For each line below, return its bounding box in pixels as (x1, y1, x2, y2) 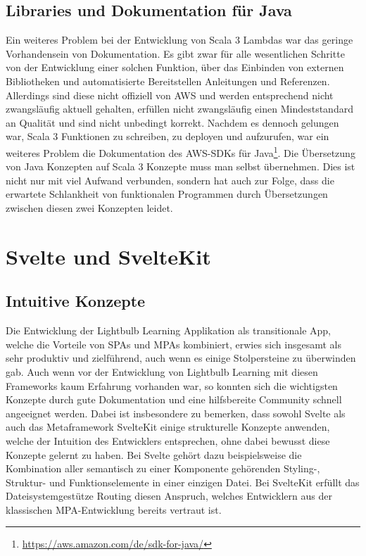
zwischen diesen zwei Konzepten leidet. (6, 200, 173, 215)
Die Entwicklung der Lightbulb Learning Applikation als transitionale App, (6, 323, 331, 338)
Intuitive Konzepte (6, 290, 146, 312)
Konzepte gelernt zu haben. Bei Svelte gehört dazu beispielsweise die (6, 447, 302, 462)
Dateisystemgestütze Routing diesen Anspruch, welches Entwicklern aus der (6, 488, 332, 503)
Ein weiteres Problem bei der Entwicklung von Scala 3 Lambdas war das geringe (6, 32, 353, 47)
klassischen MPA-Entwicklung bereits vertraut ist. (6, 502, 222, 517)
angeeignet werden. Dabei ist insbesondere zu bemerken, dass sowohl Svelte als (6, 405, 346, 420)
